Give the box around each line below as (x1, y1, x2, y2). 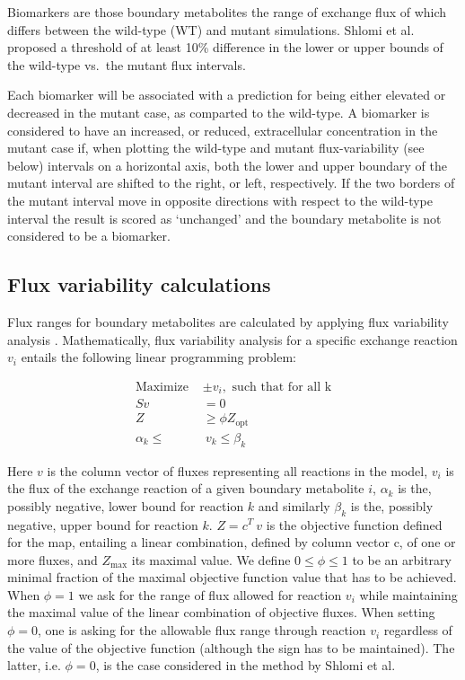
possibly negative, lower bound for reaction (7, 496, 244, 515)
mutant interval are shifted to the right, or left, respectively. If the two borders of (7, 173, 455, 192)
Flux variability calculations (7, 270, 271, 298)
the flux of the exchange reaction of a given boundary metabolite (7, 479, 364, 498)
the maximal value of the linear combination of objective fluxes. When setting (7, 603, 435, 622)
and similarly (258, 496, 330, 515)
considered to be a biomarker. (7, 226, 171, 245)
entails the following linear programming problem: (21, 348, 296, 366)
